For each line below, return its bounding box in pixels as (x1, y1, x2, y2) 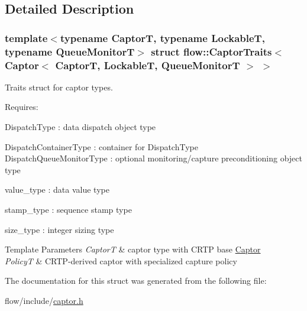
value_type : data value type (5, 183, 109, 196)
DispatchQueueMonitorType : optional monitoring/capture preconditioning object (5, 152, 302, 164)
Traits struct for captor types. (5, 80, 113, 93)
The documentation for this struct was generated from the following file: (5, 274, 267, 287)
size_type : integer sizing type (5, 223, 114, 235)
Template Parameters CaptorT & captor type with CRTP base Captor (5, 243, 261, 255)
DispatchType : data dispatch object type (5, 121, 156, 133)
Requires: (5, 101, 38, 113)
